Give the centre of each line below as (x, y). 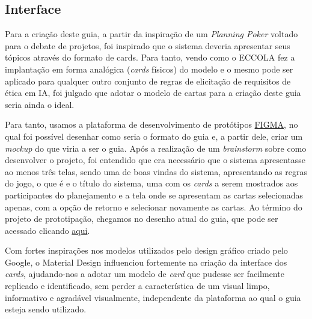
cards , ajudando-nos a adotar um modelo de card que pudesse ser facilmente (145, 274)
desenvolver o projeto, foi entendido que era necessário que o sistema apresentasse (155, 160)
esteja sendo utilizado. (46, 309)
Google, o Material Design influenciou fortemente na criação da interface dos (146, 262)
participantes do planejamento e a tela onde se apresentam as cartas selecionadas (154, 195)
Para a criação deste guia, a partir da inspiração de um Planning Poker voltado (151, 34)
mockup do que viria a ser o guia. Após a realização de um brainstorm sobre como (156, 148)
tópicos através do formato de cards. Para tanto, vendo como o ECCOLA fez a (150, 57)
